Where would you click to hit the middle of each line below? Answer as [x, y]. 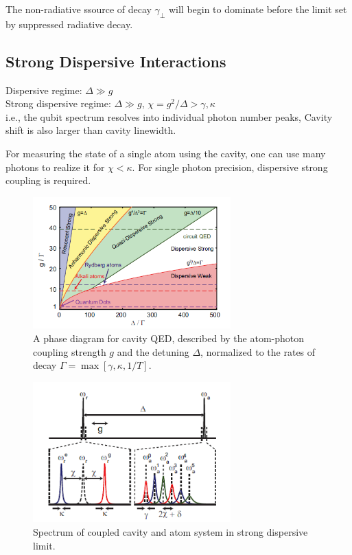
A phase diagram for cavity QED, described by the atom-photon [169, 338]
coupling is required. [48, 180]
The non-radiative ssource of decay [79, 9]
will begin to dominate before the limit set [258, 9]
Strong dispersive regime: [58, 103]
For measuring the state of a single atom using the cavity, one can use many [166, 153]
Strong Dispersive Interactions [116, 61]
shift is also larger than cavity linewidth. [91, 130]
